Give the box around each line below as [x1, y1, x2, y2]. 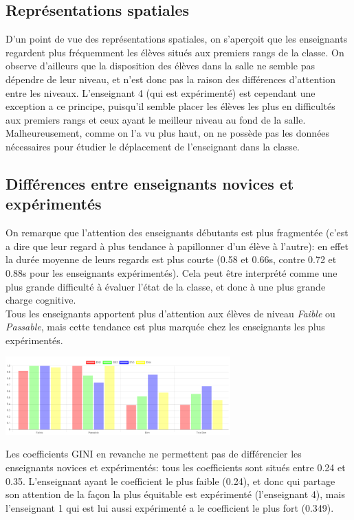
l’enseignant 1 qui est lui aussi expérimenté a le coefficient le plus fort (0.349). [5, 500, 334, 515]
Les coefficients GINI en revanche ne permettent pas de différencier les [5, 446, 302, 461]
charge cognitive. [5, 293, 76, 307]
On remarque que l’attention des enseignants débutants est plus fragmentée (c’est [5, 225, 349, 240]
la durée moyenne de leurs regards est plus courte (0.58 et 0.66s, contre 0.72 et [5, 252, 337, 267]
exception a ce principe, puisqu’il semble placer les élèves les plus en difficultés [5, 99, 335, 113]
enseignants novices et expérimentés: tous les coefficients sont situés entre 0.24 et [5, 460, 346, 475]
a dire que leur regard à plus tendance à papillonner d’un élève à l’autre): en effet [5, 238, 349, 253]
